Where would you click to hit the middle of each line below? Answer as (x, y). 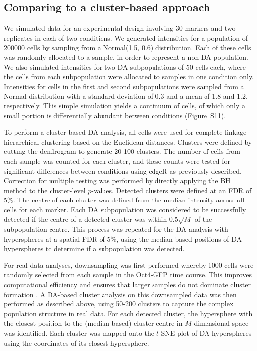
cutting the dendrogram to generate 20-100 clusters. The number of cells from (122, 151)
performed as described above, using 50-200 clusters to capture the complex (119, 304)
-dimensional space (220, 323)
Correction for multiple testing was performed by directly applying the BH (117, 180)
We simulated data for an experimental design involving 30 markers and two (120, 28)
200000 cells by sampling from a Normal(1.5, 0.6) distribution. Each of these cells (128, 47)
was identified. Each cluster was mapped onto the (79, 333)
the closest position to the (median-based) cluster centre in (93, 323)
